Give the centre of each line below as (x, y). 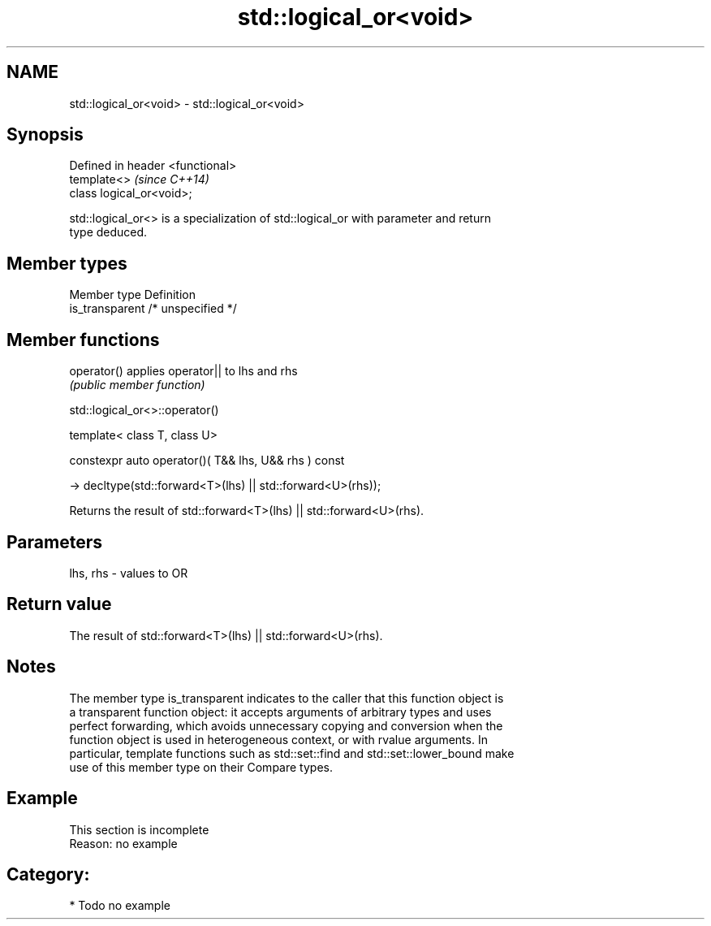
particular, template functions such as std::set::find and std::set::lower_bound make (292, 753)
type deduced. (108, 232)
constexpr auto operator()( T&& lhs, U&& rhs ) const (207, 461)
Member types (67, 263)
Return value (59, 604)
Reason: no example (123, 843)
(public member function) (137, 385)
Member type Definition (132, 295)
